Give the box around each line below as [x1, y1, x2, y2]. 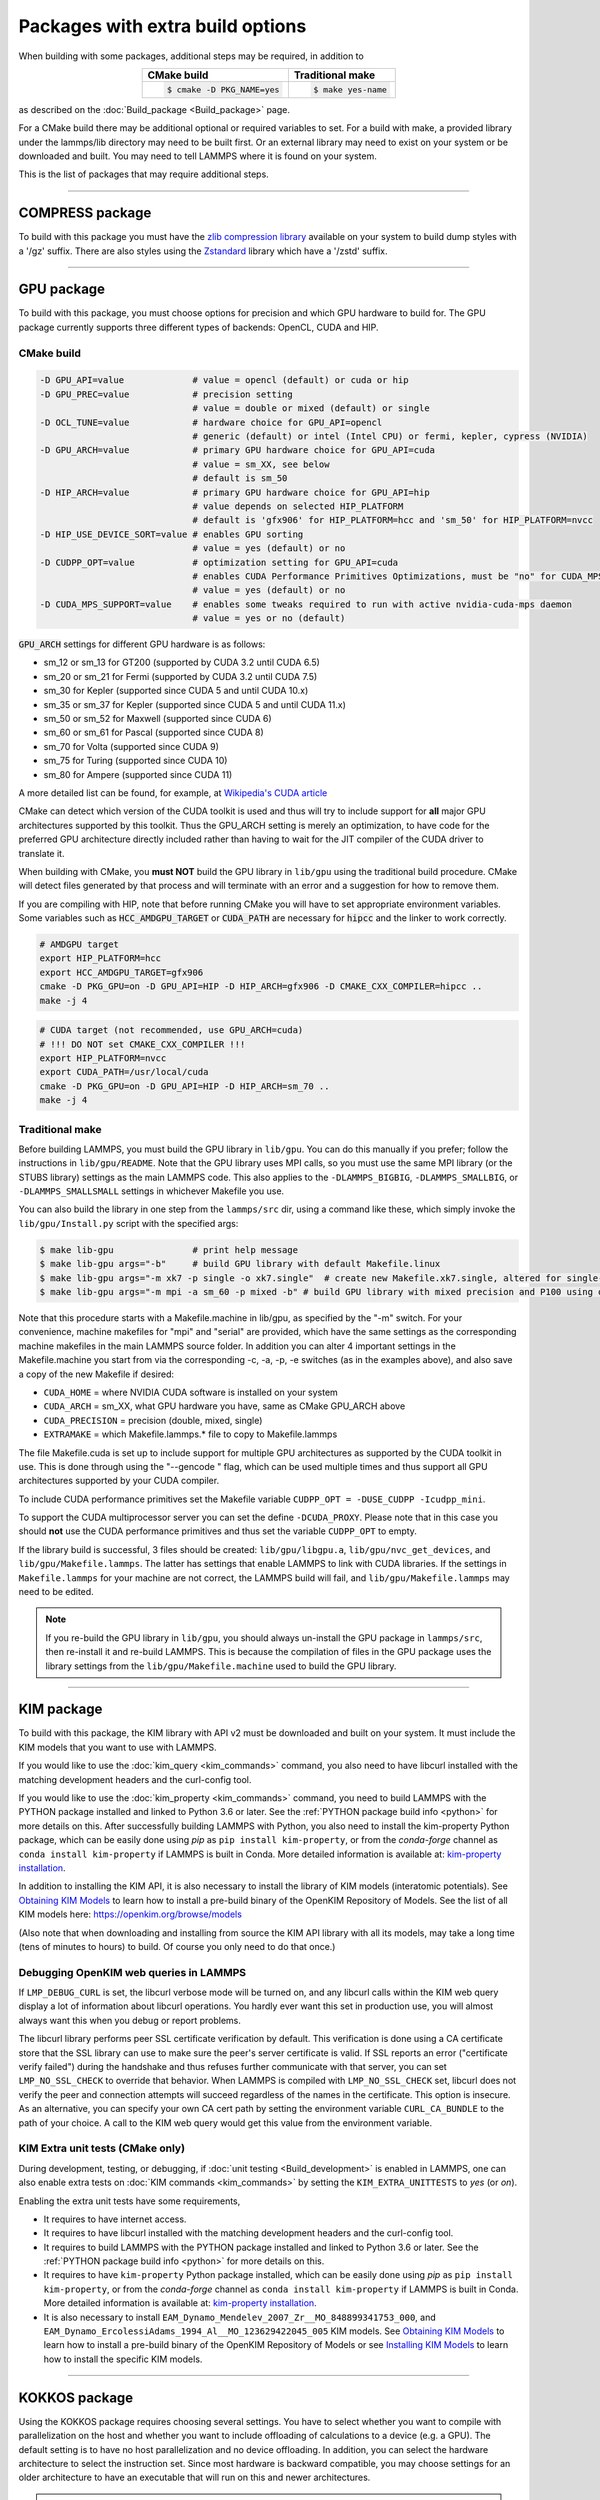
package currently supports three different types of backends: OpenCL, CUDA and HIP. [18, 321, 379, 333]
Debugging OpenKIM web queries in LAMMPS [18, 1965, 247, 1979]
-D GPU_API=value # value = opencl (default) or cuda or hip [39, 375, 409, 386]
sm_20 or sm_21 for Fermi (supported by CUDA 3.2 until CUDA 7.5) [43, 670, 318, 682]
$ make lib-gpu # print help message [39, 1244, 299, 1255]
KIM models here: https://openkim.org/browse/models [18, 1908, 242, 1920]
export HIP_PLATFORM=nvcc [39, 1052, 167, 1064]
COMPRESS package [18, 205, 152, 222]
